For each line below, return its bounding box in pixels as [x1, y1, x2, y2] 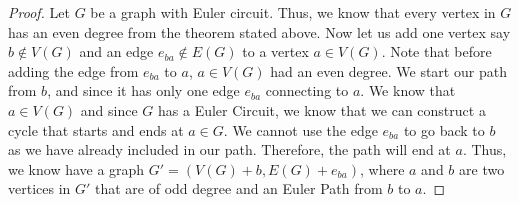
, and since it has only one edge [47, 80, 240, 101]
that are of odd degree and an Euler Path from [95, 178, 383, 199]
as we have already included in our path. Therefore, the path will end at [8, 139, 451, 160]
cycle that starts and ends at [8, 119, 184, 140]
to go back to [403, 119, 485, 140]
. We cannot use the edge [223, 119, 378, 140]
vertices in [8, 178, 71, 199]
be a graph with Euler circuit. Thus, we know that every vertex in [90, 2, 496, 22]
